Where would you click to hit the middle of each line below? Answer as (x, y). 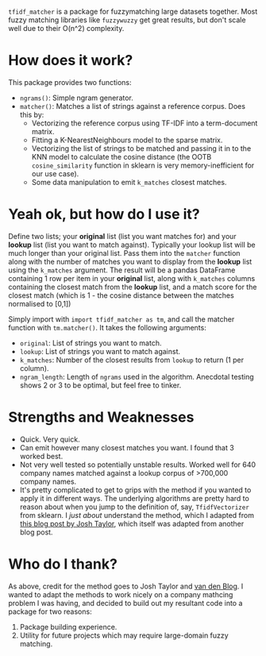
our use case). (55, 173)
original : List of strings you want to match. (91, 343)
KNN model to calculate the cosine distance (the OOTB (121, 156)
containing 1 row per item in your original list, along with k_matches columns (132, 278)
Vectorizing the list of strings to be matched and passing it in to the (141, 148)
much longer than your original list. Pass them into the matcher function (124, 253)
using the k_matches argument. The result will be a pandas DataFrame (122, 270)
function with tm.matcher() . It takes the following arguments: (107, 327)
